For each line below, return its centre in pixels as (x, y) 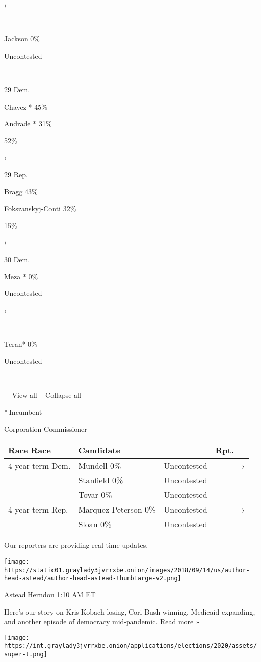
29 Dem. (17, 89)
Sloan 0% (95, 524)
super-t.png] (26, 655)
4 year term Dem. (39, 466)
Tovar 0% (95, 495)
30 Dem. (17, 259)
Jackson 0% (22, 39)
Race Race (30, 450)
